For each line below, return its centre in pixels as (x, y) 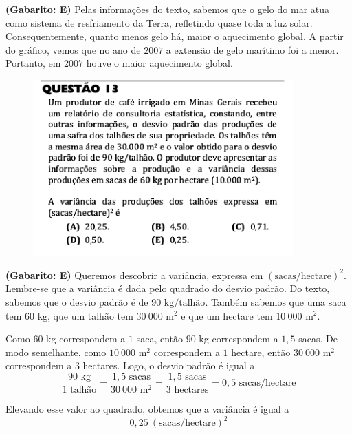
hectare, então (261, 352)
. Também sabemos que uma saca (276, 301)
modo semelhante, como (56, 352)
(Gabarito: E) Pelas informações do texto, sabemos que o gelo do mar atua (168, 9)
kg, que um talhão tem (85, 315)
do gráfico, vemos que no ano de (73, 49)
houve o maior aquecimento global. (159, 63)
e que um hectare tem (227, 315)
